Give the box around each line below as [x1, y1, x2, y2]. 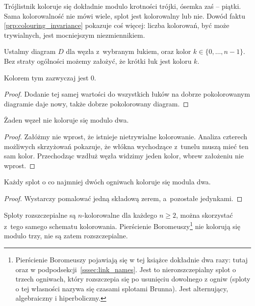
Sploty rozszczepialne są [4, 209, 76, 220]
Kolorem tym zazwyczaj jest [4, 72, 89, 82]
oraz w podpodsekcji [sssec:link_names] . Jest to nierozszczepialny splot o [15, 264, 236, 274]
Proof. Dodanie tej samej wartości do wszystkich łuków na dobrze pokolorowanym [4, 89, 250, 99]
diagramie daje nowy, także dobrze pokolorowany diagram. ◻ [4, 98, 189, 108]
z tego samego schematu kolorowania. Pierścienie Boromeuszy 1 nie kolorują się [4, 220, 240, 231]
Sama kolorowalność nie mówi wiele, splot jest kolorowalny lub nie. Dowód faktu [4, 10, 246, 21]
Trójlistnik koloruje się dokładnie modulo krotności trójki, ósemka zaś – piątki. [4, 1, 241, 11]
